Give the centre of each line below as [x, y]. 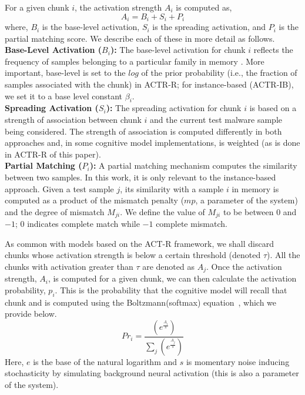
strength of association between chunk [73, 119]
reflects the [273, 50]
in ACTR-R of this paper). [53, 154]
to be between [248, 211]
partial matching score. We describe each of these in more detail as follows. [140, 38]
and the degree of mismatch [55, 211]
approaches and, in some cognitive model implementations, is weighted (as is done [152, 143]
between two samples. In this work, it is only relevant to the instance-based [140, 177]
